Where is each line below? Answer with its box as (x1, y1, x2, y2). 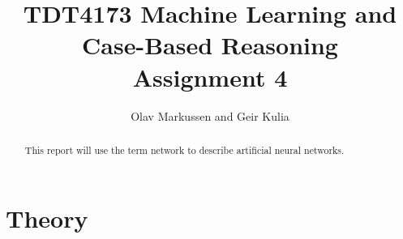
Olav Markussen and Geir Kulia (131, 107, 289, 124)
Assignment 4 (132, 60, 288, 93)
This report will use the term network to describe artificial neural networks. (24, 143, 345, 156)
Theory (6, 201, 88, 234)
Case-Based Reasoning (82, 28, 338, 62)
